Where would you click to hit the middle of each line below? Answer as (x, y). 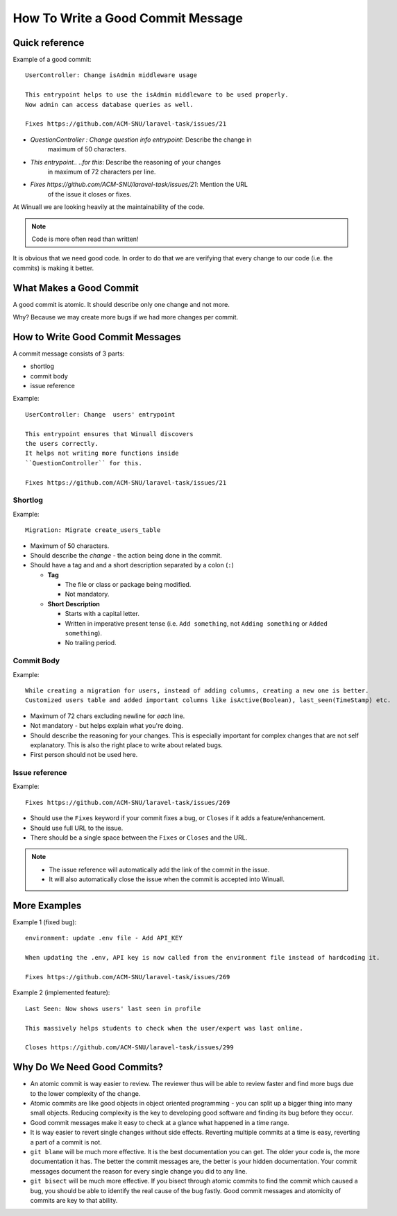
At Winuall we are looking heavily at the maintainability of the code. (109, 207)
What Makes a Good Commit (76, 288)
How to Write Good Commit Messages (97, 337)
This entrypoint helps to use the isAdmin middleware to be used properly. (157, 95)
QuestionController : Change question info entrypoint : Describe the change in (141, 140)
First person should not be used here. (84, 755)
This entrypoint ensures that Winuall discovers (109, 434)
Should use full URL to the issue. (77, 828)
